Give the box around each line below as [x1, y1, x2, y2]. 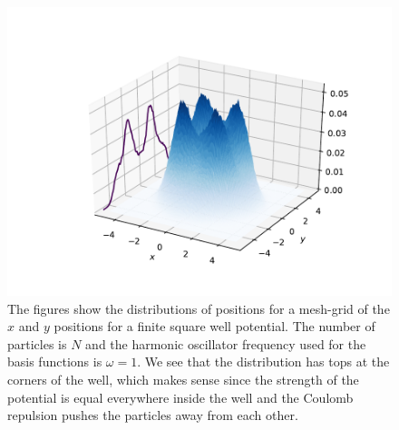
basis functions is [7, 352, 102, 371]
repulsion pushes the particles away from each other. [7, 406, 298, 425]
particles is [7, 334, 67, 353]
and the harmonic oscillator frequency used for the [85, 334, 366, 353]
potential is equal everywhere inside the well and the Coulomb [7, 387, 354, 406]
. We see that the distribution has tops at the [137, 352, 390, 371]
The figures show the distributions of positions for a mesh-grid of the [7, 298, 390, 318]
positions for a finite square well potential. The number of [54, 317, 375, 336]
